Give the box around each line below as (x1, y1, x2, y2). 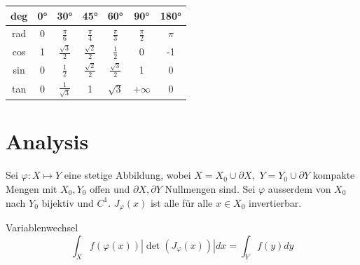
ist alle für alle (150, 195, 213, 210)
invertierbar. (249, 195, 302, 210)
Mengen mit (6, 181, 57, 196)
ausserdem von (268, 181, 331, 196)
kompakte (312, 168, 355, 182)
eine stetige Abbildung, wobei (64, 168, 191, 182)
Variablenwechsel (6, 219, 78, 234)
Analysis (6, 127, 89, 156)
